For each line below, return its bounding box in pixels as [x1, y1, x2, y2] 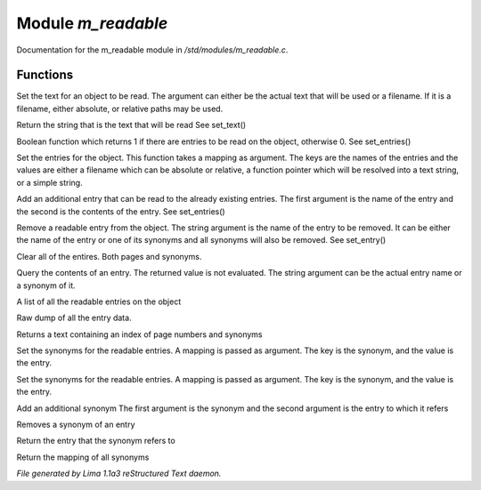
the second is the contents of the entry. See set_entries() [16, 205, 226, 217]
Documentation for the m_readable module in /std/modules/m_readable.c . [16, 44, 289, 55]
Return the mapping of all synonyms [16, 452, 150, 462]
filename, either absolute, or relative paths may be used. [16, 103, 224, 114]
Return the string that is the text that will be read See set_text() [16, 120, 247, 131]
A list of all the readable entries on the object [16, 296, 182, 307]
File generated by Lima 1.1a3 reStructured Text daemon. [16, 468, 222, 479]
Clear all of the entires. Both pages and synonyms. [16, 251, 202, 261]
